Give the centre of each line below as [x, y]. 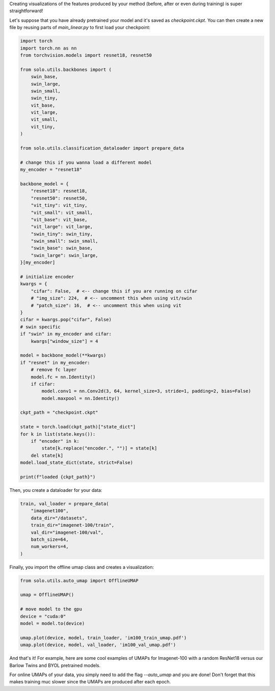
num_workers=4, [50, 547]
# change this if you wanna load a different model [86, 162]
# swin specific [40, 327]
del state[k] [47, 455]
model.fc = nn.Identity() [63, 377]
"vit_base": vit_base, [59, 219]
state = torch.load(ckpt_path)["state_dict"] [78, 427]
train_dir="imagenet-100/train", [73, 525]
